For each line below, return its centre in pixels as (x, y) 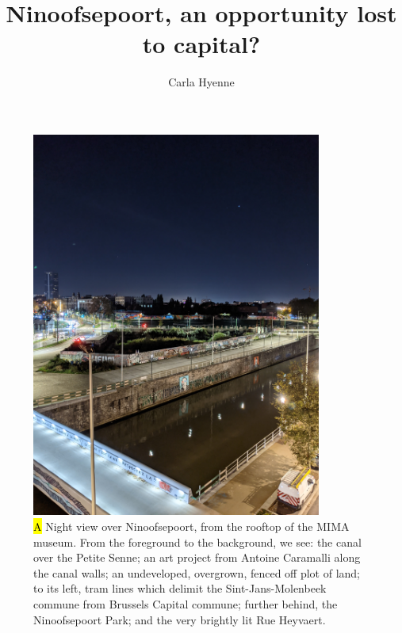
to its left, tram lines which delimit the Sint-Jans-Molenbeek (180, 588)
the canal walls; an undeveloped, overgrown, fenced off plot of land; (197, 572)
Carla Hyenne (201, 82)
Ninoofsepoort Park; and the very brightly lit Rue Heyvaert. (180, 619)
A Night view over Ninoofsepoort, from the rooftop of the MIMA (191, 526)
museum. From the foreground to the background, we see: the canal (197, 541)
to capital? (201, 44)
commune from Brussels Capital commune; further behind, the (186, 603)
